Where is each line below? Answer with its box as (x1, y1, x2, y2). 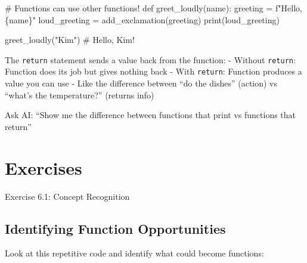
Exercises (5, 155, 82, 180)
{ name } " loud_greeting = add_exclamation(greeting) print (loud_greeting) (5, 13, 280, 26)
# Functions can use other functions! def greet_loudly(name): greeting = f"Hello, (5, 2, 302, 14)
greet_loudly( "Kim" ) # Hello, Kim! (5, 33, 135, 46)
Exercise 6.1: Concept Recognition (5, 190, 130, 202)
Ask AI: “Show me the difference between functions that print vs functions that (5, 109, 296, 121)
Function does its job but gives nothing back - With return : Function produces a (5, 65, 302, 78)
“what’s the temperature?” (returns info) (5, 88, 154, 101)
